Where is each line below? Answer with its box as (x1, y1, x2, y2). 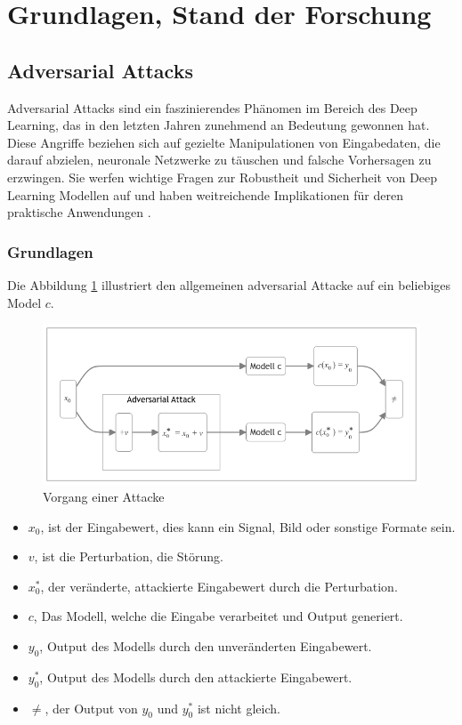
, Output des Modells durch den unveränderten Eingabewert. (39, 637, 372, 656)
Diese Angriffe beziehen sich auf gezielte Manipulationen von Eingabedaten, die (7, 133, 441, 151)
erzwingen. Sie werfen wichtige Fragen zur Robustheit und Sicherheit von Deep (7, 167, 438, 186)
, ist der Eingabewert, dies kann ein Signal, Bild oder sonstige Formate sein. (40, 517, 456, 536)
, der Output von (45, 698, 138, 717)
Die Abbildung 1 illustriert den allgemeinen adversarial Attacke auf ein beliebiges (7, 275, 451, 294)
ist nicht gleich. (197, 698, 280, 717)
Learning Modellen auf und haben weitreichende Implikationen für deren (7, 185, 403, 204)
